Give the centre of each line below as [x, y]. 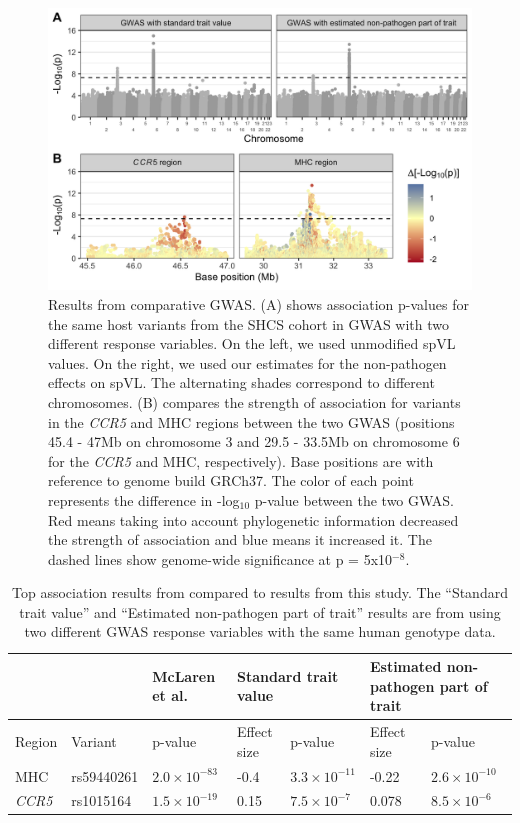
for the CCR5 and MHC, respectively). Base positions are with [241, 460]
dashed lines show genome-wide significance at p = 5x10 [220, 558]
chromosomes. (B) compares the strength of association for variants [254, 401]
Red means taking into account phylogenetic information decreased [253, 519]
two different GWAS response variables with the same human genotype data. [260, 631]
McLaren [184, 675]
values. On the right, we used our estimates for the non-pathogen [247, 362]
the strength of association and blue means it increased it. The [240, 539]
